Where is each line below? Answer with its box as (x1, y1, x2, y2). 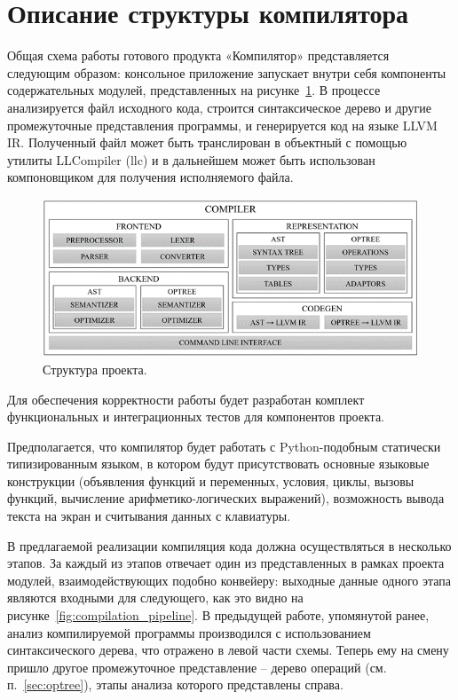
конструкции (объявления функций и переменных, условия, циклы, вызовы (7, 471, 415, 490)
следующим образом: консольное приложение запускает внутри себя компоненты (7, 63, 446, 82)
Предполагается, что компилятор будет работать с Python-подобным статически (7, 437, 441, 455)
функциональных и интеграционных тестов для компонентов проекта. (7, 407, 385, 426)
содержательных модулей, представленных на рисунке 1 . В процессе (7, 81, 381, 99)
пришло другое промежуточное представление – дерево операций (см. (7, 657, 387, 676)
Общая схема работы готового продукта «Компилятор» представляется (7, 46, 390, 65)
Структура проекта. (43, 359, 147, 378)
